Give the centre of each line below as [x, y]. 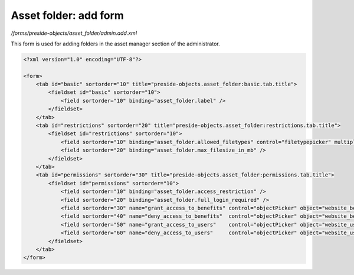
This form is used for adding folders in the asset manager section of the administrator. [116, 44]
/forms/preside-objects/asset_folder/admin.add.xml [74, 33]
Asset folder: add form [67, 15]
